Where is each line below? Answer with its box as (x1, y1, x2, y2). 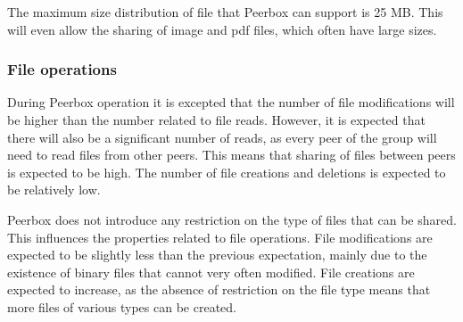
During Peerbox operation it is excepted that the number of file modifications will (7, 93, 455, 111)
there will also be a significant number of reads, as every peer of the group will (7, 128, 437, 146)
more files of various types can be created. (7, 297, 236, 316)
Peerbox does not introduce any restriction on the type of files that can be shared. (7, 210, 457, 228)
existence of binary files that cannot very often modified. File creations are (7, 262, 415, 281)
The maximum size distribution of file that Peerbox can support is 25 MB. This (7, 3, 443, 21)
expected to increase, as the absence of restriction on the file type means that (7, 280, 431, 299)
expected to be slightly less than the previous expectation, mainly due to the (7, 245, 427, 264)
